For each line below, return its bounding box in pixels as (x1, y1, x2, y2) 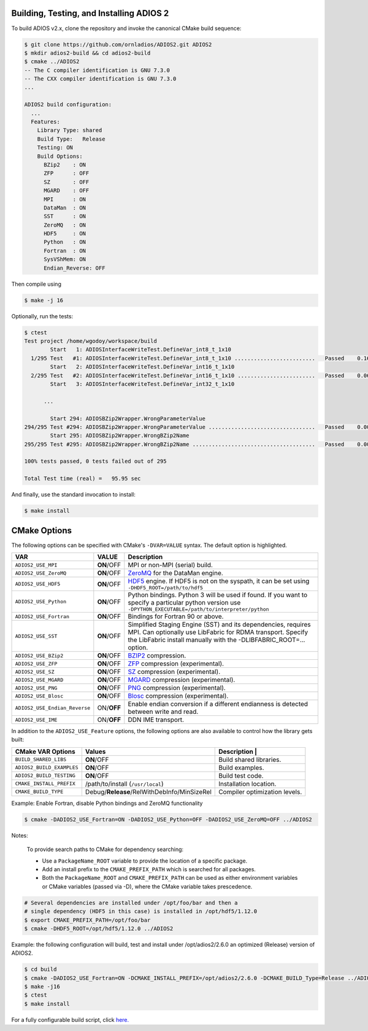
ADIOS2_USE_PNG (15, 684, 58, 691)
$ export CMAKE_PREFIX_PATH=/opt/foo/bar (24, 916, 151, 923)
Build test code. (218, 771, 264, 780)
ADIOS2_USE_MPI (15, 562, 58, 568)
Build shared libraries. (218, 755, 282, 764)
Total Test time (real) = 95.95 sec (24, 475, 141, 482)
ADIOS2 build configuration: (24, 101, 112, 108)
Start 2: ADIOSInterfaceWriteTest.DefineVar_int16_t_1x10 (50, 363, 235, 370)
